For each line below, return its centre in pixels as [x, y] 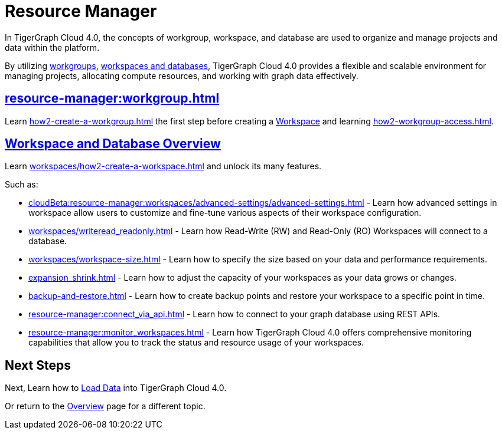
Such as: [22, 185]
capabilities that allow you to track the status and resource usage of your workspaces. [196, 343]
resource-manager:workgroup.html [112, 98]
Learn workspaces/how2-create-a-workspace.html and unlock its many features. [163, 166]
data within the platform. [52, 47]
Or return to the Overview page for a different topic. [105, 406]
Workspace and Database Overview [113, 144]
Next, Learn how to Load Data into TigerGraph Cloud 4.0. [116, 388]
